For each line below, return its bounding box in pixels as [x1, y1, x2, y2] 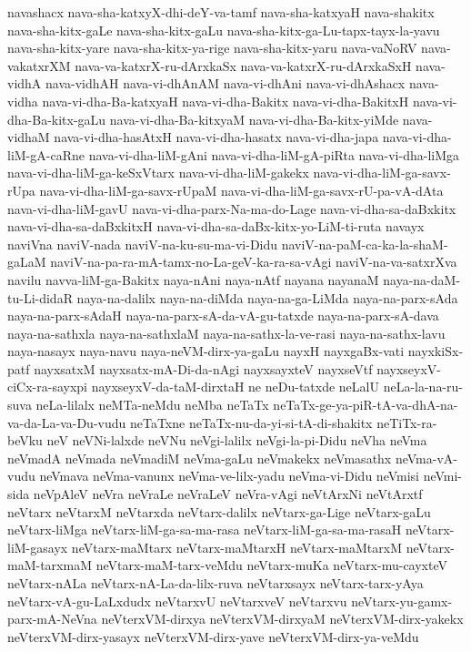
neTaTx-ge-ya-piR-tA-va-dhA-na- [273, 395, 458, 414]
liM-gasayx [7, 537, 68, 556]
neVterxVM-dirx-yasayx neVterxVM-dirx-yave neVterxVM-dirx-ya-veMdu [7, 627, 419, 646]
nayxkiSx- [407, 341, 464, 361]
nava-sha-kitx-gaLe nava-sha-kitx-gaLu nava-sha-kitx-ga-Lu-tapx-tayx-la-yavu [7, 20, 440, 39]
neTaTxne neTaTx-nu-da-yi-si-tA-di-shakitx [129, 413, 373, 432]
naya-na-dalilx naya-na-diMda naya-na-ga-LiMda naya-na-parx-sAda [76, 288, 458, 307]
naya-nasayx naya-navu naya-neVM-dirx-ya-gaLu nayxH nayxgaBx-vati [7, 341, 405, 361]
